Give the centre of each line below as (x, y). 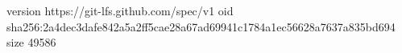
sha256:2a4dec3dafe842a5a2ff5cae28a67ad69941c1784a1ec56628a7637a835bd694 (201, 26)
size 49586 (31, 42)
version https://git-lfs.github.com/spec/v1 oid (120, 10)
